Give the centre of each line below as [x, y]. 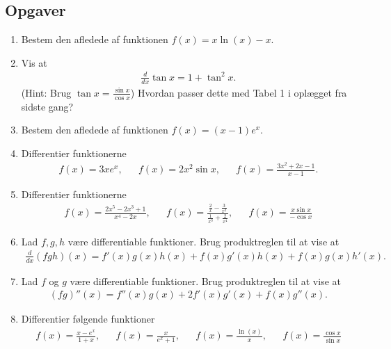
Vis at [34, 62]
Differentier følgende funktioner [88, 319]
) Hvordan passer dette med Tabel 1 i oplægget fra [239, 92]
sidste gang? [47, 106]
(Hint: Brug [46, 92]
